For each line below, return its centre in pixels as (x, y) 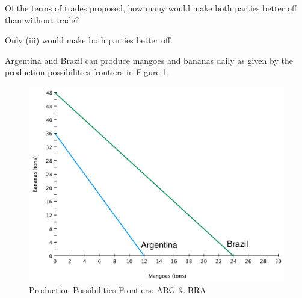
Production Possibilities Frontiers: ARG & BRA (118, 290)
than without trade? (42, 20)
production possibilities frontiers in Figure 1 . (87, 72)
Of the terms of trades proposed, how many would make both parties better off (151, 8)
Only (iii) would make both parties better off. (89, 40)
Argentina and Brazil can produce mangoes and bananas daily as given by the (149, 60)
